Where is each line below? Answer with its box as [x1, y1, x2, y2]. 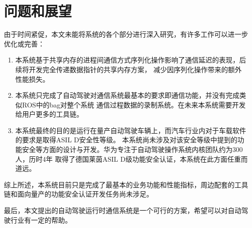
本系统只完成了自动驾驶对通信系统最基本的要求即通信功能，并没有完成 [15, 90, 239, 100]
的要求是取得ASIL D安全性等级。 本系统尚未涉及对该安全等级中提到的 [15, 135, 237, 145]
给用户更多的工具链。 [15, 109, 83, 119]
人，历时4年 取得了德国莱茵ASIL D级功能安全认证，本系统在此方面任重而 [15, 153, 248, 164]
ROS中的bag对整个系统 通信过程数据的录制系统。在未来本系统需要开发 [22, 99, 246, 109]
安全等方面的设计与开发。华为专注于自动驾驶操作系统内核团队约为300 [22, 144, 243, 154]
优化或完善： [4, 38, 45, 48]
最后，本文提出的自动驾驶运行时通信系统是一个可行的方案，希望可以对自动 [4, 205, 241, 215]
